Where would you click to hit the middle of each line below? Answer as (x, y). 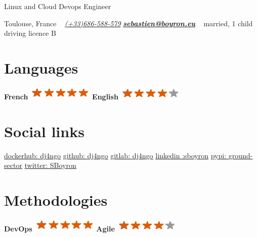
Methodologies (56, 200)
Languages (41, 67)
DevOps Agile (59, 228)
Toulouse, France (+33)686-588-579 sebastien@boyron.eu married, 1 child (128, 23)
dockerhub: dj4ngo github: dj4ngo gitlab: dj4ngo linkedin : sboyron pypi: (115, 155)
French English (61, 96)
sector (13, 165)
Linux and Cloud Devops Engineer (58, 6)
